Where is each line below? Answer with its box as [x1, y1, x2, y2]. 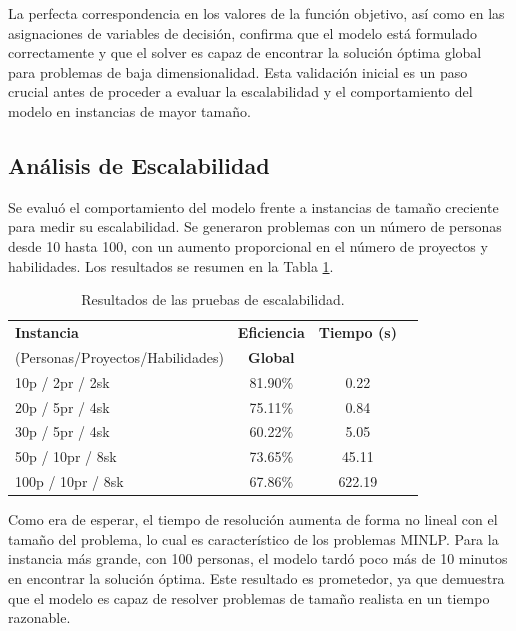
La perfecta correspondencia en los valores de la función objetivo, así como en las [8, 3, 505, 23]
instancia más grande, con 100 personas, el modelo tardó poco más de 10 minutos [8, 548, 508, 569]
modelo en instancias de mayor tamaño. [8, 100, 251, 121]
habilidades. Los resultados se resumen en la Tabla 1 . [8, 255, 334, 276]
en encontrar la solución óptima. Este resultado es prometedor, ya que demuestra [8, 567, 505, 588]
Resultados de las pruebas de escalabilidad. [81, 289, 345, 310]
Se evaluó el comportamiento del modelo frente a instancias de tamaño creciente [8, 196, 499, 217]
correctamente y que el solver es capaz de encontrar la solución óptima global [8, 42, 482, 63]
